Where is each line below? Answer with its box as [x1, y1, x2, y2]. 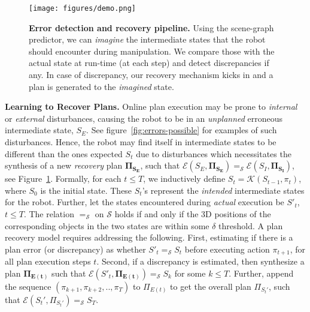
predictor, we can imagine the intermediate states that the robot [29, 33, 266, 46]
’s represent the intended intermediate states [142, 184, 305, 196]
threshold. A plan [218, 219, 283, 232]
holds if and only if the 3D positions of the [114, 207, 271, 220]
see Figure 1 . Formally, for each [5, 172, 121, 185]
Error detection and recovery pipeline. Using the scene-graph [29, 21, 274, 34]
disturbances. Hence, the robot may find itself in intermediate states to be [5, 136, 276, 148]
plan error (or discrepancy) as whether [5, 242, 146, 255]
